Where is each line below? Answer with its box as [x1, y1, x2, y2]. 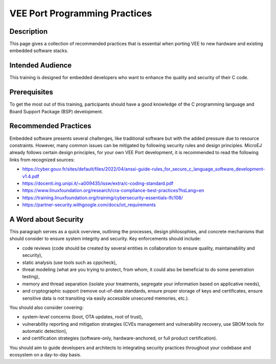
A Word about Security [9, 215, 84, 224]
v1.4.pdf [22, 173, 39, 179]
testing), [22, 274, 40, 280]
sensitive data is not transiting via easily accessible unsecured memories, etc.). [22, 295, 189, 301]
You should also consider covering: [9, 304, 84, 310]
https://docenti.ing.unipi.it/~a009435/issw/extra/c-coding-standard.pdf [22, 180, 174, 186]
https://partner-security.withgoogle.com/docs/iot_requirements [22, 202, 156, 208]
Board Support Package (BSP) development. [9, 108, 103, 114]
